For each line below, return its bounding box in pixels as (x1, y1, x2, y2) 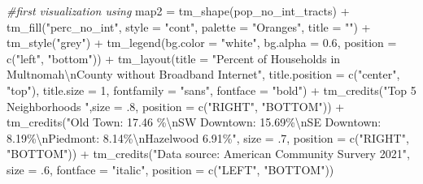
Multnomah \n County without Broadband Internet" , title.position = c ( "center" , (7, 66, 400, 83)
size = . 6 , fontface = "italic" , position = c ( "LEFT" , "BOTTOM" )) (7, 160, 334, 178)
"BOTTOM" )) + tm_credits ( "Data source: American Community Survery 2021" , (7, 145, 410, 162)
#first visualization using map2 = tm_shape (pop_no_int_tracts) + (7, 2, 350, 19)
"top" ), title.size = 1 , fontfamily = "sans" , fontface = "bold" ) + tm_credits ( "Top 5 (7, 81, 416, 98)
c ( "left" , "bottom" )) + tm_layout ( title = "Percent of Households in (7, 49, 341, 66)
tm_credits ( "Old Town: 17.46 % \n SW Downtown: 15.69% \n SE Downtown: (7, 113, 382, 131)
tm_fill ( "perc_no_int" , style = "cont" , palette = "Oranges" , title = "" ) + (7, 18, 371, 35)
